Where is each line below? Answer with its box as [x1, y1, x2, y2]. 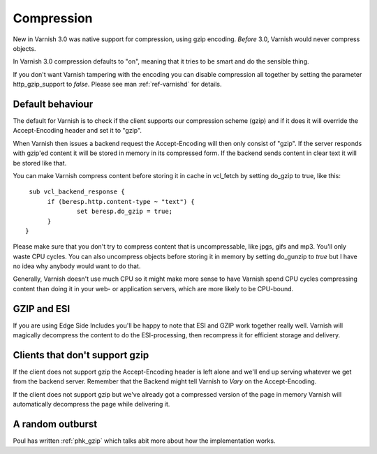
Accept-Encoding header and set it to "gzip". [13, 126, 142, 135]
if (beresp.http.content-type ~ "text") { [47, 198, 195, 205]
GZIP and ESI [13, 302, 71, 314]
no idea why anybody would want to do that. [13, 262, 141, 270]
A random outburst [13, 418, 98, 430]
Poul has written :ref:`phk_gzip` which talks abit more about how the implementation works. [13, 437, 276, 445]
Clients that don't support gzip [13, 349, 149, 361]
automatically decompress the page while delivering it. [13, 400, 170, 409]
